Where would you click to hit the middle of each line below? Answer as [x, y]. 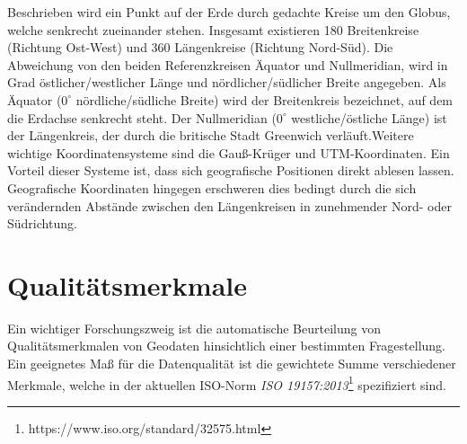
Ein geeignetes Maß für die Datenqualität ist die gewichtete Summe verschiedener [232, 364]
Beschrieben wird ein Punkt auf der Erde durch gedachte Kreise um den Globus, [229, 12]
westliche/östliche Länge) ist [369, 117]
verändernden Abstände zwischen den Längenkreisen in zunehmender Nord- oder [229, 205]
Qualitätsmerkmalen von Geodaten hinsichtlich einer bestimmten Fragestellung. [227, 346]
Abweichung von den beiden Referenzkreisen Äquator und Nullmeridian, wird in [228, 64]
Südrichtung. [42, 223]
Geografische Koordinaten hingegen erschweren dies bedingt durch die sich [212, 187]
